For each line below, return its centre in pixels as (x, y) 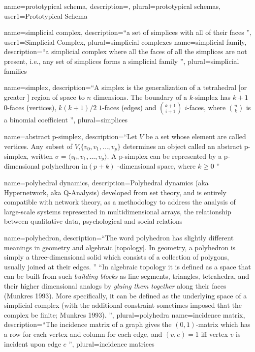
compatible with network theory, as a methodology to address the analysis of (120, 202)
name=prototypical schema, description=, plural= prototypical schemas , (112, 6)
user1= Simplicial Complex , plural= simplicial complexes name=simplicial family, (125, 42)
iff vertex (214, 334)
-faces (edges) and (129, 107)
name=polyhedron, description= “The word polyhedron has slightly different (119, 237)
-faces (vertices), (32, 107)
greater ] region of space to (44, 97)
